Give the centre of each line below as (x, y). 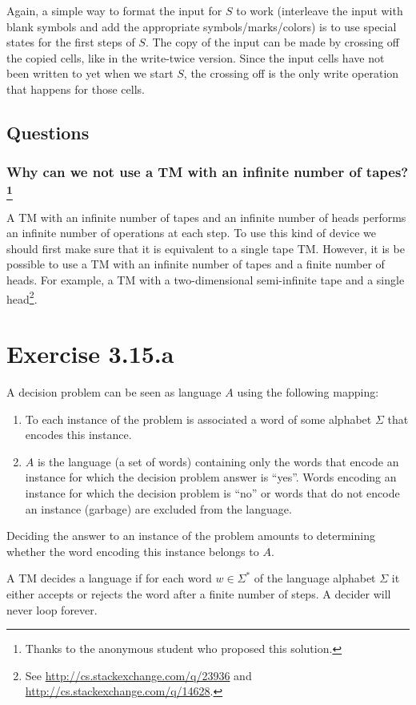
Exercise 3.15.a (90, 354)
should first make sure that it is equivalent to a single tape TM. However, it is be (206, 248)
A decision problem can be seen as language (114, 392)
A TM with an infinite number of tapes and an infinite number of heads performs (206, 217)
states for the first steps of (71, 42)
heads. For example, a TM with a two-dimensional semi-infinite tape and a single (206, 280)
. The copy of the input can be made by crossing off (272, 42)
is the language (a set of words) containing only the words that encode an (218, 461)
